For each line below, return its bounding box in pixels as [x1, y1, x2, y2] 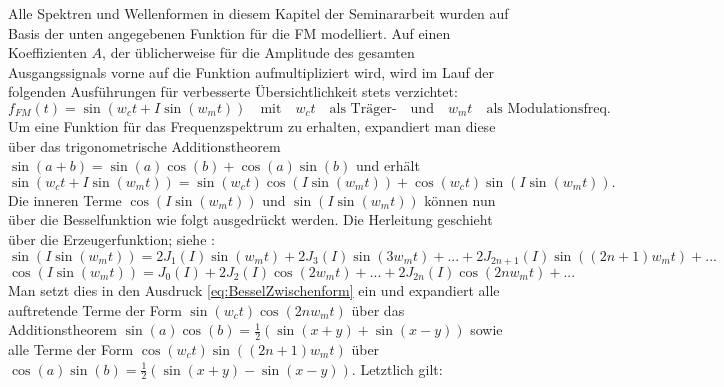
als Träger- [329, 101, 397, 116]
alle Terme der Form [8, 339, 134, 359]
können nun [424, 189, 496, 210]
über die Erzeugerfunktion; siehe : [8, 228, 215, 249]
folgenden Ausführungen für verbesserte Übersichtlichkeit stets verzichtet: [8, 81, 458, 102]
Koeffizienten [8, 42, 87, 63]
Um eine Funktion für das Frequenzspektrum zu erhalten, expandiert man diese [8, 115, 496, 136]
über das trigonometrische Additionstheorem [8, 135, 281, 156]
